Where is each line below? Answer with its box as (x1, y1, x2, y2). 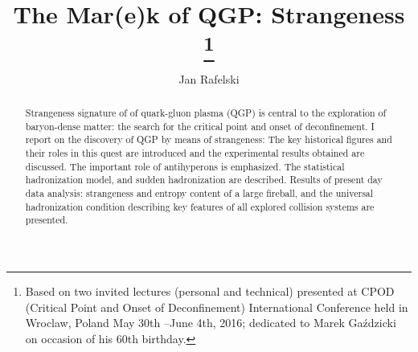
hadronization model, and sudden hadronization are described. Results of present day (25, 173, 383, 186)
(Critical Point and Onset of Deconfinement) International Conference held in (25, 298, 408, 315)
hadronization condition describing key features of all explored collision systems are (25, 199, 375, 213)
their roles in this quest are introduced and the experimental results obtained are (25, 146, 365, 160)
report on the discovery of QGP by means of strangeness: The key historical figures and (25, 133, 392, 146)
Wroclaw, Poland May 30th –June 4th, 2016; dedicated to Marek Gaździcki (25, 314, 396, 331)
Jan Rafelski (178, 70, 240, 87)
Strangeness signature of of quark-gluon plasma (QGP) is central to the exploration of (25, 106, 387, 120)
